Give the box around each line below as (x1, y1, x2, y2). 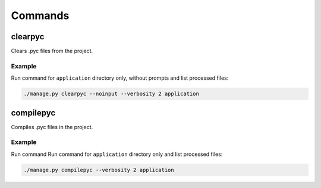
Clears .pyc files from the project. (11, 48, 93, 55)
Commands (11, 9, 70, 22)
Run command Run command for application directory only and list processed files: (11, 151, 223, 158)
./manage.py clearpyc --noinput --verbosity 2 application (23, 90, 199, 98)
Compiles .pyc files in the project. (11, 123, 93, 130)
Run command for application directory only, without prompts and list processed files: (11, 74, 229, 82)
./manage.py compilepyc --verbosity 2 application (23, 167, 175, 173)
